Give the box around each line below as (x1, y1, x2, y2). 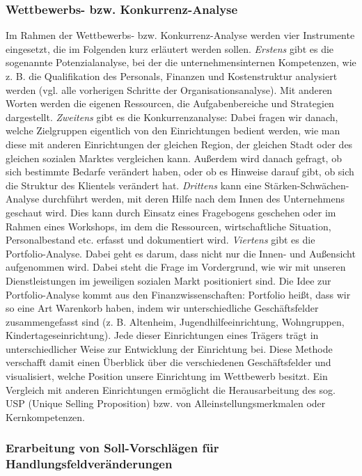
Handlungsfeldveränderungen (6, 455, 173, 473)
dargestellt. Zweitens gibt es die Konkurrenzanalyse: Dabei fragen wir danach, (6, 109, 338, 124)
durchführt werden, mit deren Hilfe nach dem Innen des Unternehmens (42, 191, 345, 206)
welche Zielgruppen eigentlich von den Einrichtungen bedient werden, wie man (6, 123, 340, 138)
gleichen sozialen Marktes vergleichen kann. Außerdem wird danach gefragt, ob (6, 150, 342, 165)
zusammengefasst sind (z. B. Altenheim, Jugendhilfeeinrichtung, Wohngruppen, (6, 314, 345, 328)
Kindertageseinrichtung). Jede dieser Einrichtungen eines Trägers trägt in (6, 328, 319, 342)
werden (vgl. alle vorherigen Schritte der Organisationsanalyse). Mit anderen (6, 82, 333, 97)
